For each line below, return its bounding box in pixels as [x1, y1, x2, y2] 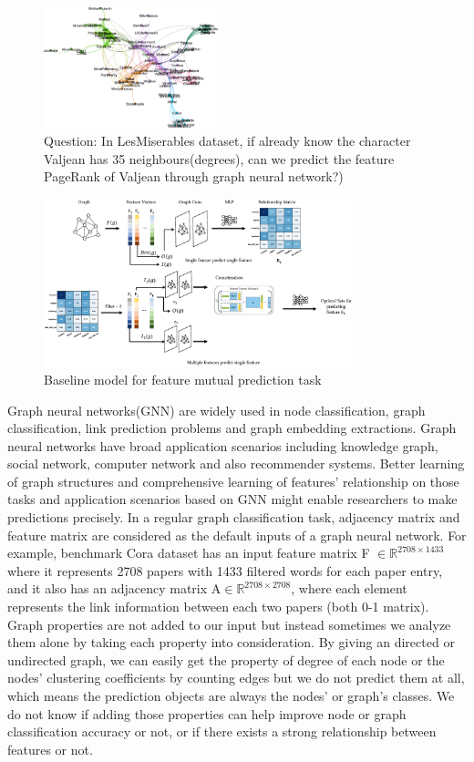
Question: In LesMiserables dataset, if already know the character [44, 131, 411, 150]
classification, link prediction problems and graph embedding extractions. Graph [7, 418, 457, 438]
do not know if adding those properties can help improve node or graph [7, 704, 407, 723]
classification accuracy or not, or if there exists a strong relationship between [7, 722, 437, 741]
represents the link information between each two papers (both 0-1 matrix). [7, 597, 429, 616]
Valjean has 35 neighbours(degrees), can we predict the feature [44, 149, 395, 168]
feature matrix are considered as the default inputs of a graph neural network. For [7, 525, 467, 544]
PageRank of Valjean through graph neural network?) [44, 167, 344, 186]
